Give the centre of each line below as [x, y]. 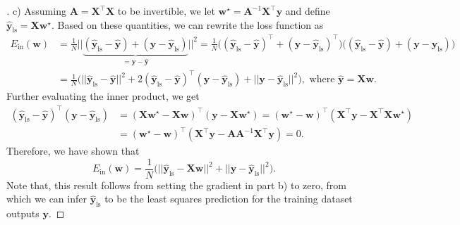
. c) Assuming [36, 11]
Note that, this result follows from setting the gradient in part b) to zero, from [176, 185]
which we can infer [47, 199]
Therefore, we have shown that [73, 151]
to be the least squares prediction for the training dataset [229, 199]
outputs [23, 213]
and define [308, 11]
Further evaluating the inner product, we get [103, 96]
